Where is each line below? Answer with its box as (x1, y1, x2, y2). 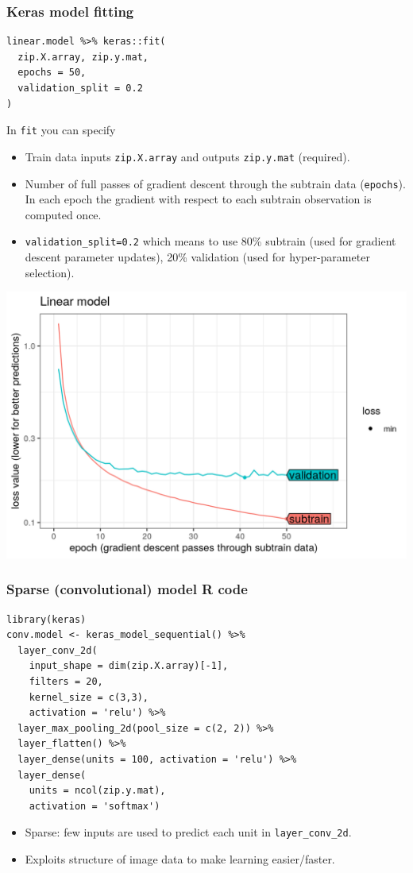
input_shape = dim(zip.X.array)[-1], (29, 660, 229, 672)
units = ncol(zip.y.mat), (29, 785, 166, 797)
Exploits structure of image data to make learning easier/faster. (25, 851, 335, 867)
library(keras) (6, 613, 87, 625)
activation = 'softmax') (29, 800, 160, 812)
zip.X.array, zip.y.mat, (17, 51, 149, 63)
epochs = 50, (17, 67, 87, 79)
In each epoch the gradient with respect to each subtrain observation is (25, 191, 372, 207)
